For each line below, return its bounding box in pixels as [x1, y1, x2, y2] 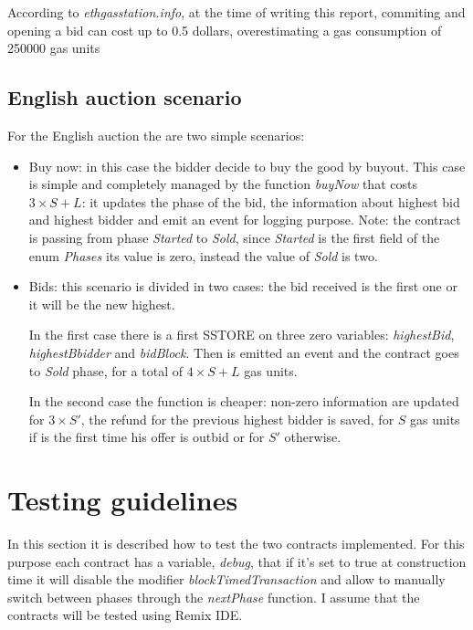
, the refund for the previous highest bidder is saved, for [80, 409, 394, 428]
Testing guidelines [7, 481, 238, 519]
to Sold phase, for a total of [28, 361, 184, 380]
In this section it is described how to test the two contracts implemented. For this [7, 534, 465, 553]
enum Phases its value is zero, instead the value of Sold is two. [28, 246, 378, 265]
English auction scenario [7, 83, 242, 111]
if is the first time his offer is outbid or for [28, 427, 265, 446]
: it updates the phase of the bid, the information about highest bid [81, 192, 460, 211]
